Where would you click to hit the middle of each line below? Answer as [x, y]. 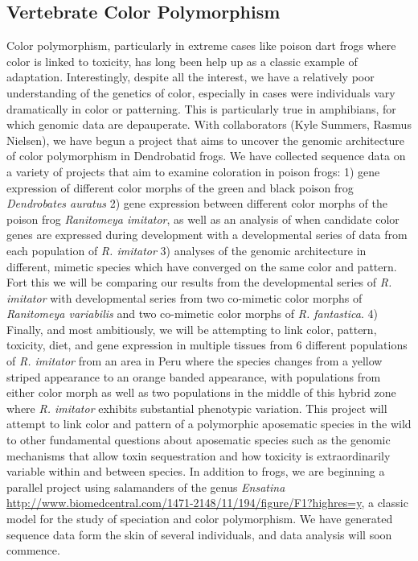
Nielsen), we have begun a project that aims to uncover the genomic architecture [205, 140]
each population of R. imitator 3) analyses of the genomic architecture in [186, 250]
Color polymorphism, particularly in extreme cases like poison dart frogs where [201, 45]
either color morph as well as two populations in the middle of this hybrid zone [201, 392]
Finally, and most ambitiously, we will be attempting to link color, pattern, [192, 329]
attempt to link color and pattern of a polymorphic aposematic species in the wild [209, 424]
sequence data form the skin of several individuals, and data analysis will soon [199, 534]
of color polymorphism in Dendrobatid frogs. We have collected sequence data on [206, 156]
